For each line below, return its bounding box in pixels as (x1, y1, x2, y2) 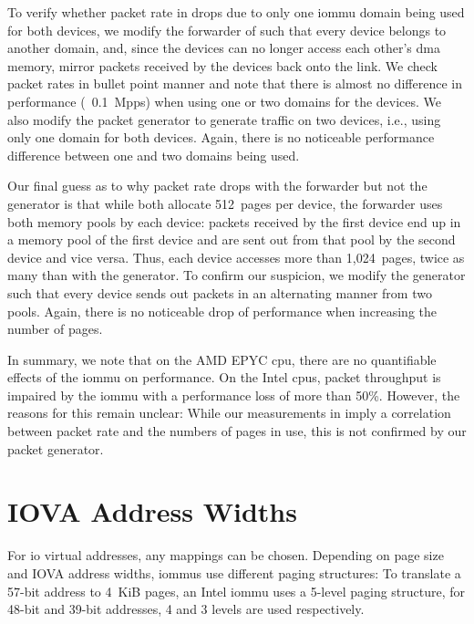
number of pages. (7, 319, 103, 338)
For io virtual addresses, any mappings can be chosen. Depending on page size (7, 546, 444, 565)
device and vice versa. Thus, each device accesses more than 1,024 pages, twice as (7, 247, 465, 266)
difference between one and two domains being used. (7, 145, 300, 164)
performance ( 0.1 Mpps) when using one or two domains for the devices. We (7, 91, 442, 110)
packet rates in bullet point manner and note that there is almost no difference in (7, 74, 462, 93)
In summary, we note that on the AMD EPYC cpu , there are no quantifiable (7, 349, 437, 369)
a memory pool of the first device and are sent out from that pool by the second (7, 230, 456, 249)
